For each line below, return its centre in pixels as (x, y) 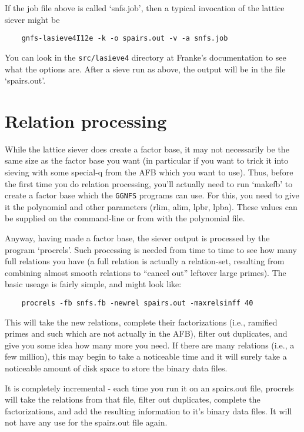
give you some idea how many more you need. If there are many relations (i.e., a (150, 345)
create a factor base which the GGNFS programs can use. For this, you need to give (152, 195)
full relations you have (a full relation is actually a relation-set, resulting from (145, 261)
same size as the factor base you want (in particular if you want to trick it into (147, 160)
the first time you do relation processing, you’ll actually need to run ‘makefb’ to (149, 183)
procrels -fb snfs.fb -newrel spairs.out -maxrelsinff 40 (137, 303)
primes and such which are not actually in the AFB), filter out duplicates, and (146, 333)
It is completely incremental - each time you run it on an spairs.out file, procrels (149, 388)
